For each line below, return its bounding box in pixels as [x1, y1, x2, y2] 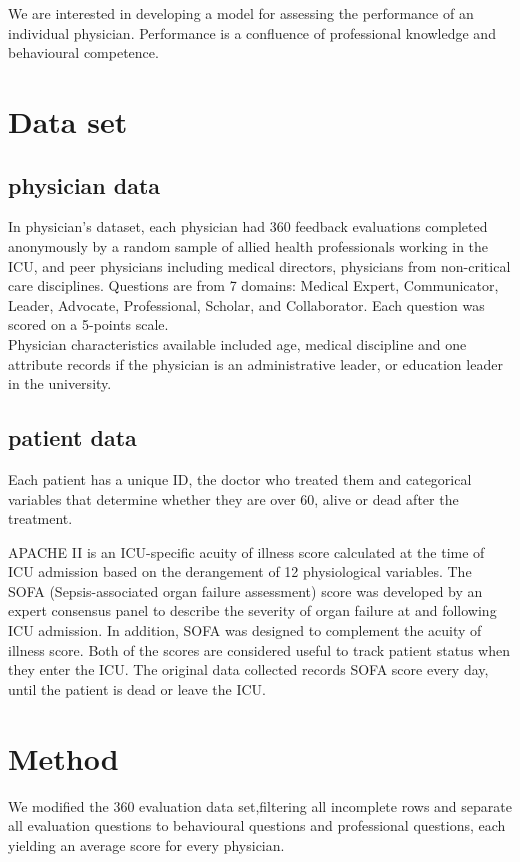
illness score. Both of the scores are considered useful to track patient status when [8, 639, 510, 660]
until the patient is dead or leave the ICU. [8, 678, 266, 699]
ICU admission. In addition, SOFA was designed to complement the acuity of [8, 620, 482, 641]
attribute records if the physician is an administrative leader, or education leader [8, 353, 503, 374]
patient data [8, 422, 137, 453]
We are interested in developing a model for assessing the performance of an [8, 3, 474, 23]
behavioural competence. [8, 42, 159, 63]
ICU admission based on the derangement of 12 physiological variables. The [8, 561, 472, 582]
